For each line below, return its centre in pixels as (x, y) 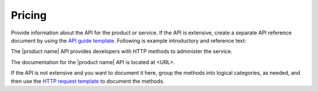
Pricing (29, 15)
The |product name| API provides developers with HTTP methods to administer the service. (122, 51)
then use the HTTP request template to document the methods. (88, 81)
